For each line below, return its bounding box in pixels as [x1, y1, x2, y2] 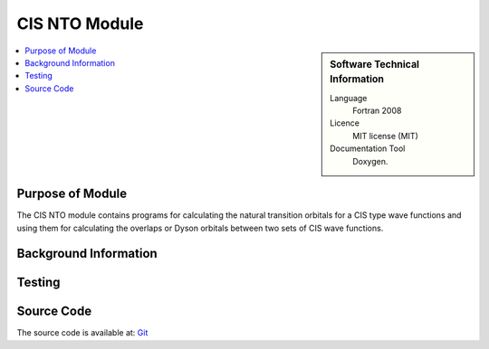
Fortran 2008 [352, 105, 402, 117]
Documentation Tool [330, 143, 406, 154]
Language [330, 92, 368, 103]
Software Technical [330, 58, 420, 71]
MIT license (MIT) [352, 130, 418, 141]
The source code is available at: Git [16, 327, 149, 338]
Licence [330, 118, 360, 128]
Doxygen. [352, 156, 388, 166]
